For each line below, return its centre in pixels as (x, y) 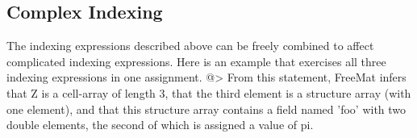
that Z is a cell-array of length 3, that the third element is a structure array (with (209, 92)
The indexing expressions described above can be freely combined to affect (190, 46)
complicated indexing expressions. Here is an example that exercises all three (196, 61)
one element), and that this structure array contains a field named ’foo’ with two (206, 109)
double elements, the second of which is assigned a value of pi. (160, 125)
